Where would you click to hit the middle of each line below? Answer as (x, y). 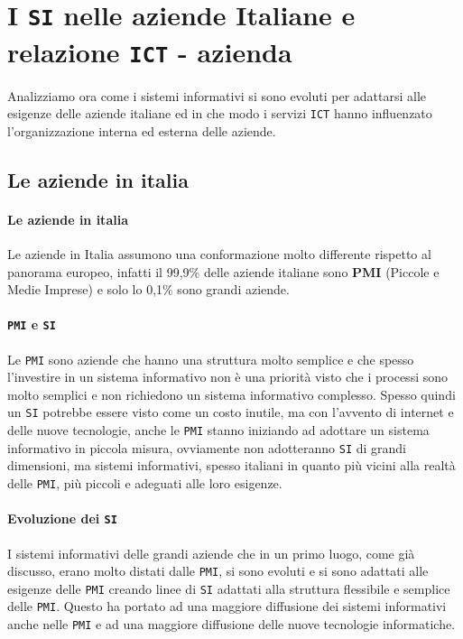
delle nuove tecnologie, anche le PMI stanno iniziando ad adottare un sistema (218, 430)
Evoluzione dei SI (62, 519)
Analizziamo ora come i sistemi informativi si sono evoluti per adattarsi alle (217, 95)
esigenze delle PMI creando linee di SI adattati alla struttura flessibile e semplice (229, 588)
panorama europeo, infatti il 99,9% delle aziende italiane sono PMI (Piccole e (223, 271)
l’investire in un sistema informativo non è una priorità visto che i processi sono (228, 377)
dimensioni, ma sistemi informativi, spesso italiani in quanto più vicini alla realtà (231, 465)
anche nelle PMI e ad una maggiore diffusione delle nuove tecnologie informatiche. (231, 624)
